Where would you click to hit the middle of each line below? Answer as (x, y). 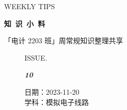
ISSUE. (36, 57)
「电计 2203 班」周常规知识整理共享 (64, 40)
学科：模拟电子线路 (57, 102)
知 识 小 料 (25, 23)
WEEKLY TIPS (30, 6)
